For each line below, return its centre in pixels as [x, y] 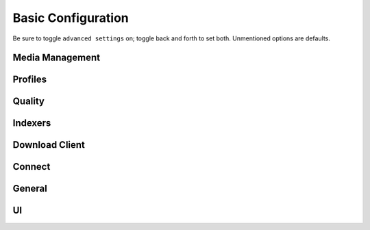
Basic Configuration [71, 18]
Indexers [32, 123]
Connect [32, 167]
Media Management [57, 58]
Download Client [49, 145]
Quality [28, 102]
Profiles [30, 80]
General [30, 189]
